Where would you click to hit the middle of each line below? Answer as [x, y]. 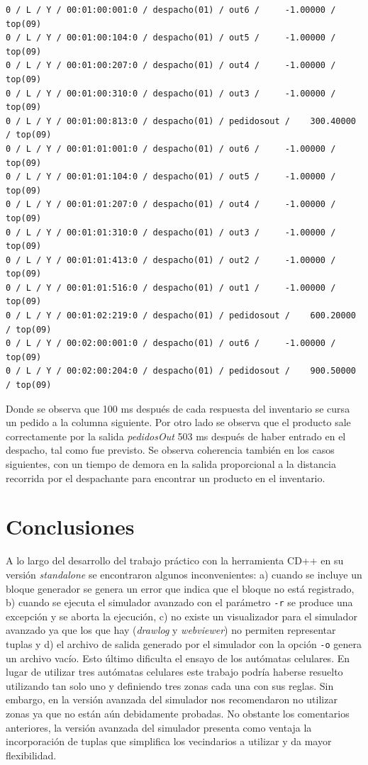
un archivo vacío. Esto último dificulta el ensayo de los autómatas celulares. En [178, 658]
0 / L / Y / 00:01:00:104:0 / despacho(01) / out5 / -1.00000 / [171, 38]
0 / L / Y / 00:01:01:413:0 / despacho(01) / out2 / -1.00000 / [171, 260]
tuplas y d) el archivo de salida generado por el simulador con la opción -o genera [184, 643]
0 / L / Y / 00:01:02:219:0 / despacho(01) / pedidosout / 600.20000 [181, 316]
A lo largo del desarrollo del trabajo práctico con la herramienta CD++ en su [175, 560]
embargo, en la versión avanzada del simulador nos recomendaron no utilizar [172, 699]
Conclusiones [70, 526]
